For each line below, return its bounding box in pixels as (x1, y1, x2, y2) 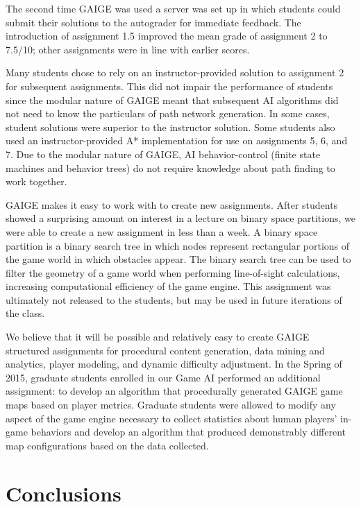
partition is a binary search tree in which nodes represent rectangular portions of (6, 238, 350, 252)
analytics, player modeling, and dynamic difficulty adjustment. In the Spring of (6, 356, 342, 371)
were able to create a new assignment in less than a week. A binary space (6, 224, 318, 239)
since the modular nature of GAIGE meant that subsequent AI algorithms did (6, 92, 339, 107)
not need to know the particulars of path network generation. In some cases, (6, 106, 330, 121)
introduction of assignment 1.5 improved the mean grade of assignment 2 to (6, 28, 328, 43)
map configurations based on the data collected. (6, 438, 209, 452)
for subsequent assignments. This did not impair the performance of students (6, 78, 333, 93)
